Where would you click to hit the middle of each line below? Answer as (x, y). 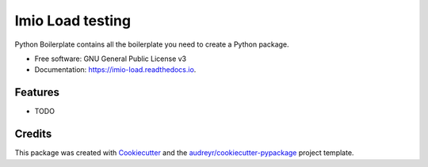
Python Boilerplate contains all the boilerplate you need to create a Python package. (152, 44)
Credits (33, 134)
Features (37, 92)
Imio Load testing (73, 21)
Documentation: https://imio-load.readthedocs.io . (115, 70)
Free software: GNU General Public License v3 (111, 59)
